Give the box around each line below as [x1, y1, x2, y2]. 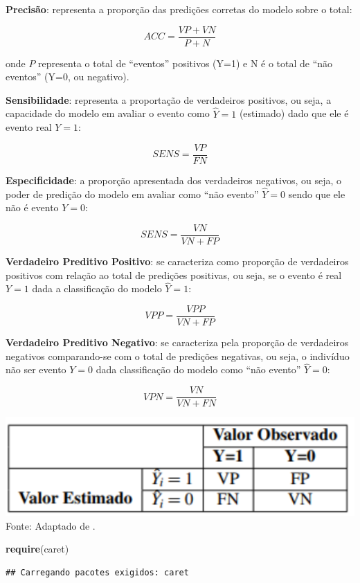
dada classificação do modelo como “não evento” [96, 362, 301, 377]
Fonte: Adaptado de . [6, 518, 96, 532]
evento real [6, 120, 52, 134]
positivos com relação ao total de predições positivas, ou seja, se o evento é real [6, 267, 342, 282]
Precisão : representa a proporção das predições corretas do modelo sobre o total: [6, 2, 352, 16]
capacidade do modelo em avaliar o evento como [6, 106, 210, 120]
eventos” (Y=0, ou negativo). [6, 69, 129, 84]
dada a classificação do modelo [32, 281, 162, 296]
